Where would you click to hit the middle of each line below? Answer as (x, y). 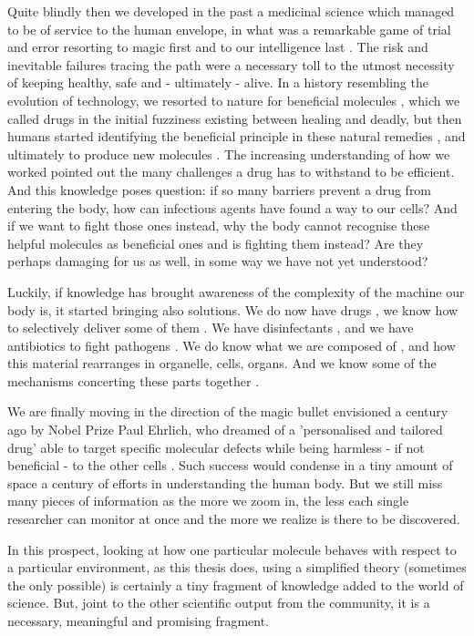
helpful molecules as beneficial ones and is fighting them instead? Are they (216, 243)
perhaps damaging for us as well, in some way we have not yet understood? (218, 261)
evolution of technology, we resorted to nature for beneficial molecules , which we (234, 100)
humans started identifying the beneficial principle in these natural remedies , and (237, 136)
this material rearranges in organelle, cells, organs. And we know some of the (222, 363)
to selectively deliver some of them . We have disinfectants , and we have (211, 328)
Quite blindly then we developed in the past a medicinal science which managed (231, 11)
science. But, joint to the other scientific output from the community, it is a (219, 603)
